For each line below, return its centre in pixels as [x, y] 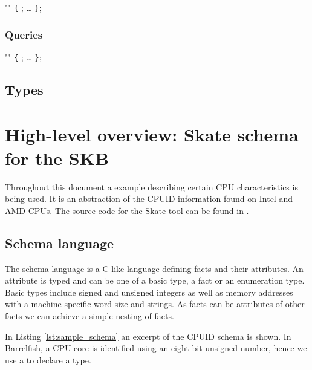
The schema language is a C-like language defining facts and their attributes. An [154, 268]
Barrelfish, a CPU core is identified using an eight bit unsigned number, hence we [156, 348]
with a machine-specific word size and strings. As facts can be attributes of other [155, 304]
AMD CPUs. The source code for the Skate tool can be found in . [127, 210]
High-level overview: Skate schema [152, 134]
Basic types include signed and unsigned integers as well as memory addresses [149, 292]
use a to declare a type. [48, 359]
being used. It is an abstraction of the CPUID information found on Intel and [149, 199]
